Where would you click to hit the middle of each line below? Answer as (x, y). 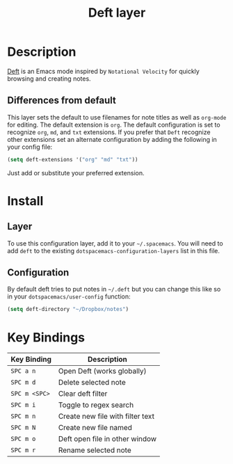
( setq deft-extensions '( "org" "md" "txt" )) (73, 159)
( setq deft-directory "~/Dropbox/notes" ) (68, 310)
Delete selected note (92, 383)
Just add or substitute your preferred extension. (76, 173)
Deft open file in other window (107, 439)
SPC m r (23, 450)
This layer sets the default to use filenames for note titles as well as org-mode (117, 117)
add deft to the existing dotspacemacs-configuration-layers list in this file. (114, 250)
